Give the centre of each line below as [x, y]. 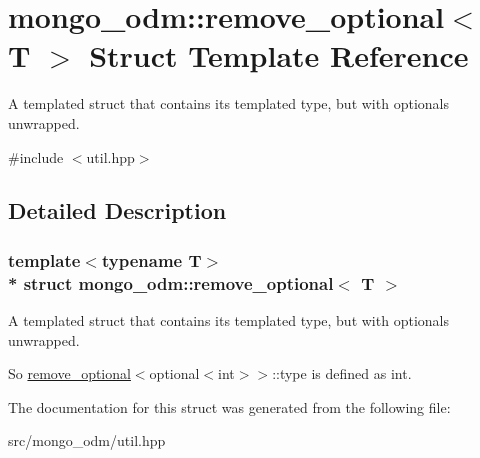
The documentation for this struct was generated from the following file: [229, 406]
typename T [151, 259]
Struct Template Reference [279, 55]
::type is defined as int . [342, 373]
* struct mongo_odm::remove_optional [171, 282]
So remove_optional [69, 373]
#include [36, 156]
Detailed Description [117, 210]
